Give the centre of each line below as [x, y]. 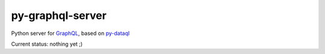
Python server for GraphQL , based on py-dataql [70, 33]
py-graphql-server [59, 15]
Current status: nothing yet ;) [47, 44]
